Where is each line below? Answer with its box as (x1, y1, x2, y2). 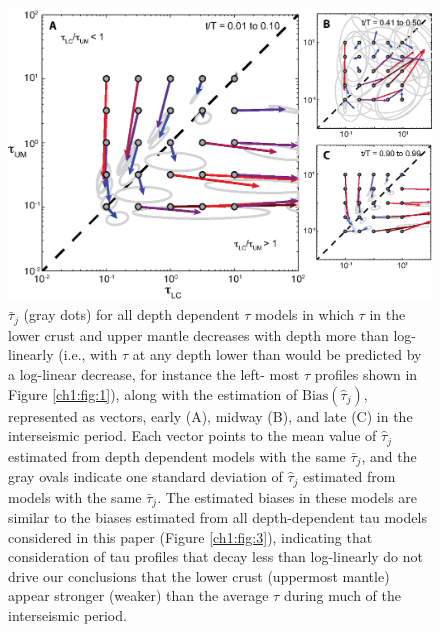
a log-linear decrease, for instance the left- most (8, 363, 300, 384)
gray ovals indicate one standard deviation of (8, 466, 283, 487)
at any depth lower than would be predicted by (132, 344, 422, 365)
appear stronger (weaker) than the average (8, 585, 269, 606)
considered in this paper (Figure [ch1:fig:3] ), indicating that (8, 526, 373, 547)
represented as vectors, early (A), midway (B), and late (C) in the (8, 405, 413, 426)
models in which (255, 304, 354, 325)
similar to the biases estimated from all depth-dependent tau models (8, 506, 427, 527)
